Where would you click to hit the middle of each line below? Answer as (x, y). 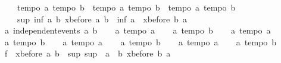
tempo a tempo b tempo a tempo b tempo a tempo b (126, 7)
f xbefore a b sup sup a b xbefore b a (88, 53)
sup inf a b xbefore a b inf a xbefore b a (102, 19)
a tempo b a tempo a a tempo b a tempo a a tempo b (140, 42)
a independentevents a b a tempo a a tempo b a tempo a (138, 30)
